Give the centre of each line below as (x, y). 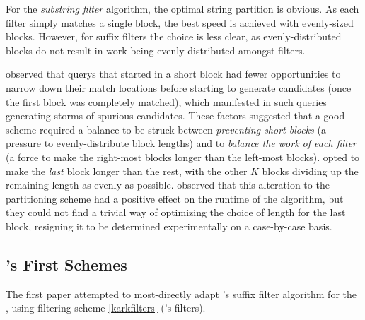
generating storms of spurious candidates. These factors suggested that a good (175, 115)
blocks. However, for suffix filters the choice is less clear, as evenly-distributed (174, 36)
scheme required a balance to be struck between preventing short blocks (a (166, 129)
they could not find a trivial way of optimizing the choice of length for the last (176, 212)
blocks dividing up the (310, 171)
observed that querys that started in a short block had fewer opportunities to (173, 74)
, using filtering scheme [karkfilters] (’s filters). (106, 308)
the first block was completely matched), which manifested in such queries (166, 101)
